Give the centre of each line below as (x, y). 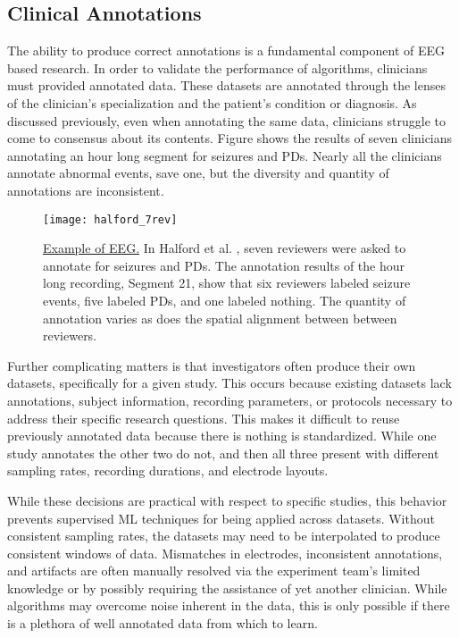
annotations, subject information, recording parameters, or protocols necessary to (230, 400)
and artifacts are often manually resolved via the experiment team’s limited (214, 571)
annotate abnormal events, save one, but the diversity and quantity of (198, 173)
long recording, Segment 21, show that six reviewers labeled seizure (227, 283)
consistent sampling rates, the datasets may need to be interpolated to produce (224, 536)
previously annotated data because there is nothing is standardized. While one (222, 436)
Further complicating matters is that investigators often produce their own (212, 365)
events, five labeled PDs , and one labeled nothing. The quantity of (225, 300)
